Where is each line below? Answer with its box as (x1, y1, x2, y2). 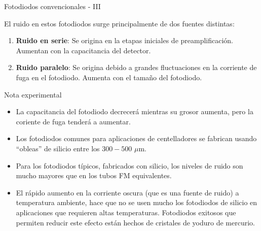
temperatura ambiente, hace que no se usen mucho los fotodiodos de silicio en (16, 197, 257, 208)
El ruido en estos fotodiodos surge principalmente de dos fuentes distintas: (4, 18, 235, 28)
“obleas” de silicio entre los (16, 143, 100, 153)
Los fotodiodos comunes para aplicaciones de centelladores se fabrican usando (16, 133, 257, 144)
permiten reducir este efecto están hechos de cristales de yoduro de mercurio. (16, 217, 255, 227)
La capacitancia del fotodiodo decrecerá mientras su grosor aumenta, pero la (16, 106, 253, 117)
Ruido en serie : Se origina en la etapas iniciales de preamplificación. (16, 35, 234, 46)
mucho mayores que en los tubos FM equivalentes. (16, 170, 172, 181)
